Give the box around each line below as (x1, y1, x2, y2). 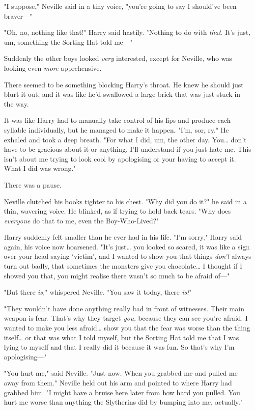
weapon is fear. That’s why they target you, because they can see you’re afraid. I (4, 313, 248, 323)
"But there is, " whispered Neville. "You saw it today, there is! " (4, 287, 192, 297)
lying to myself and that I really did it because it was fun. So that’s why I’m (4, 342, 235, 352)
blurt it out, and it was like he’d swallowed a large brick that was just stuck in (4, 89, 241, 99)
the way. (4, 98, 29, 109)
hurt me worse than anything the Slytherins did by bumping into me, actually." (4, 397, 243, 407)
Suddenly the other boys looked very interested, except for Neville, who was (4, 53, 232, 63)
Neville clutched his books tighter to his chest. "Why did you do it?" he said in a (4, 196, 247, 206)
